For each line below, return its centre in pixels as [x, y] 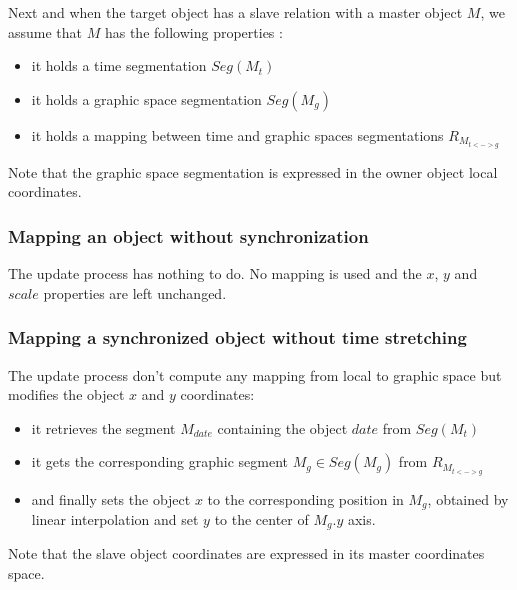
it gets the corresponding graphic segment [160, 461]
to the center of [261, 519]
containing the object [282, 427]
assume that [45, 31]
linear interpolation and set [115, 519]
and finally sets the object [111, 498]
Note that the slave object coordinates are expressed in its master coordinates [246, 553]
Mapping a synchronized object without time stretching [237, 337]
